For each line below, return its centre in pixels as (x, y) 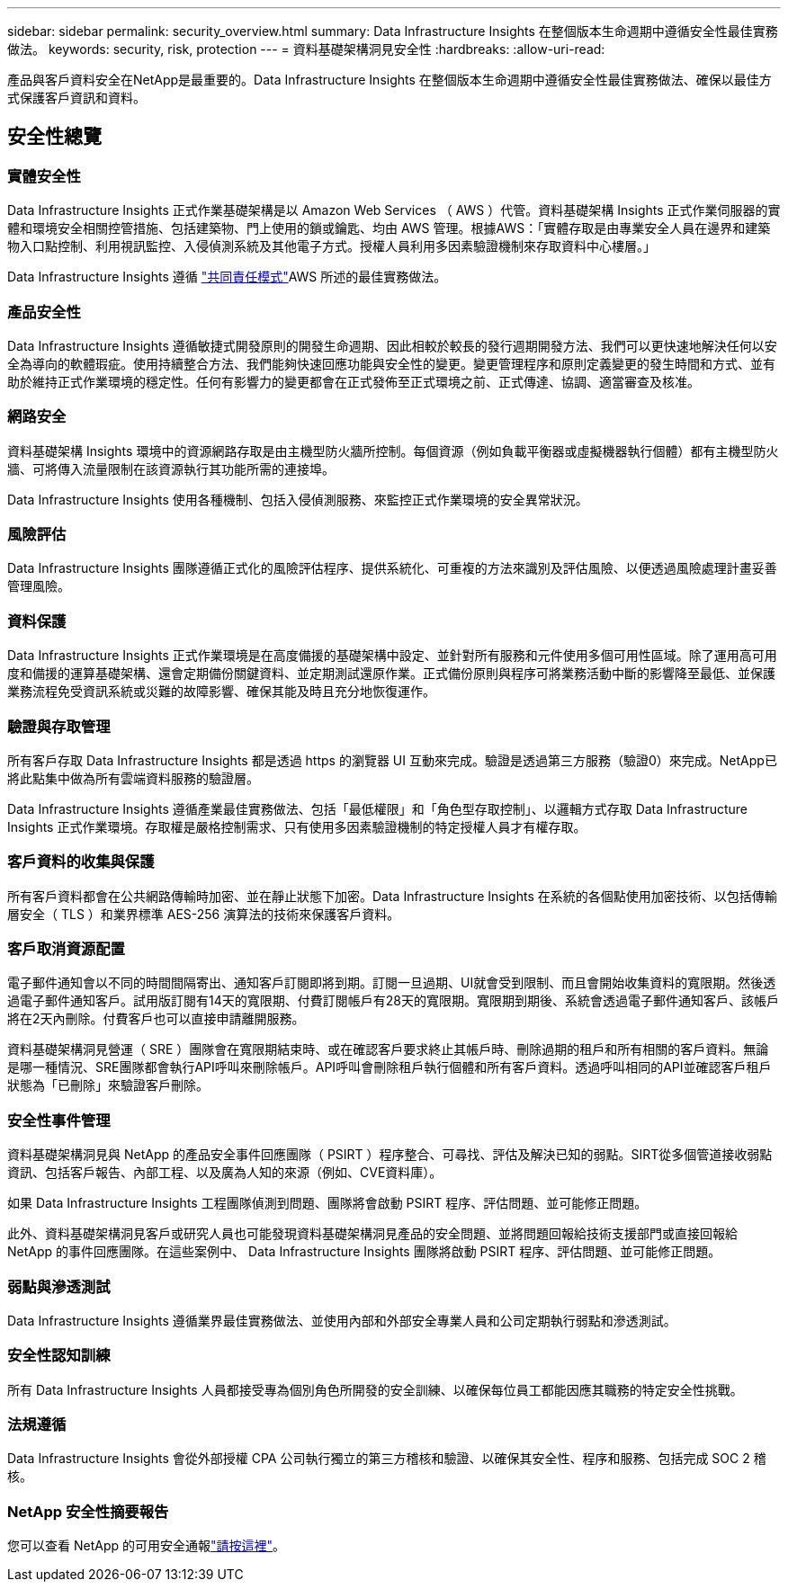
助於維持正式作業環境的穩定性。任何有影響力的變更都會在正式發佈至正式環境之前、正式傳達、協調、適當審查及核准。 (354, 381)
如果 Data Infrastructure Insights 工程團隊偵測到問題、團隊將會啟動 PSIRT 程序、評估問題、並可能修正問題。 (327, 1203)
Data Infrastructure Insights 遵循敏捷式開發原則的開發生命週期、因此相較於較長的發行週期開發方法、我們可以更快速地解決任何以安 (392, 345)
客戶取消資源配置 (66, 949)
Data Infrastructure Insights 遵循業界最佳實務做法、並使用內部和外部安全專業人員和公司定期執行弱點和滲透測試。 (342, 1320)
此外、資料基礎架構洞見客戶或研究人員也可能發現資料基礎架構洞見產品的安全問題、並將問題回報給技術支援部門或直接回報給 (372, 1234)
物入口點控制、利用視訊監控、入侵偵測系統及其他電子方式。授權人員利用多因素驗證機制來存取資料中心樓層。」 (331, 246)
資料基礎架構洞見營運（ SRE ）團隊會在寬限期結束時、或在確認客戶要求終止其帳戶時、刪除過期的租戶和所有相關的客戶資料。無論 (388, 1049)
